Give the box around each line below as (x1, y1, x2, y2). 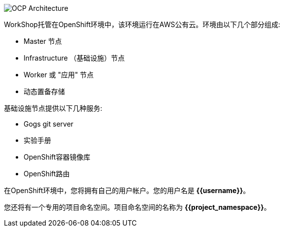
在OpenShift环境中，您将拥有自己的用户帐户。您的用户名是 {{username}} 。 (4, 186, 250, 195)
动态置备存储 (24, 87, 65, 96)
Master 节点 (24, 37, 62, 45)
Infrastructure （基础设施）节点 (24, 54, 125, 62)
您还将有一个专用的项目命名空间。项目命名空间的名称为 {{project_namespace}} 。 (4, 203, 271, 211)
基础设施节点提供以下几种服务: (4, 104, 103, 112)
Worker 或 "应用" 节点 (24, 70, 94, 79)
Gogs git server (24, 120, 74, 128)
